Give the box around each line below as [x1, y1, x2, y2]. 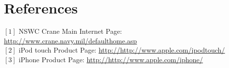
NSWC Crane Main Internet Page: [19, 26, 122, 36]
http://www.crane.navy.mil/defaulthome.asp [4, 35, 137, 45]
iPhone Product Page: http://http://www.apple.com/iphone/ [19, 54, 203, 64]
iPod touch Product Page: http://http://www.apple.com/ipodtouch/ [19, 45, 225, 55]
